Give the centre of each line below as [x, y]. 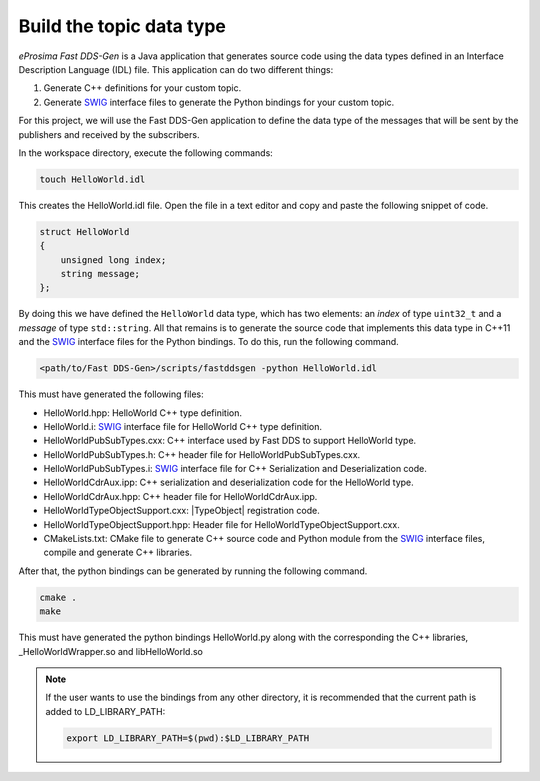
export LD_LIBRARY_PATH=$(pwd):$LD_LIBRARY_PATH [188, 738]
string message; [100, 274]
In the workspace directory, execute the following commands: [146, 152]
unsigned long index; [113, 259]
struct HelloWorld [84, 231]
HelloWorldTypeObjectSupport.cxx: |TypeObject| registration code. [181, 511]
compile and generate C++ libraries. [118, 552]
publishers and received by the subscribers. [109, 134]
